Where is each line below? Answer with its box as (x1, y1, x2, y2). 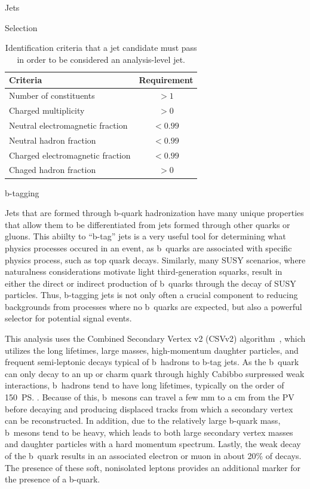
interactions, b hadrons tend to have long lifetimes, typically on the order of (5, 379, 284, 391)
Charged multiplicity (9, 104, 85, 117)
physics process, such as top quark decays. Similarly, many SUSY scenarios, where (5, 253, 306, 266)
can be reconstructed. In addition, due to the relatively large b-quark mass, (5, 414, 281, 427)
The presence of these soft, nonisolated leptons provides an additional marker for (5, 461, 300, 473)
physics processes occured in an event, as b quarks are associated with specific (5, 241, 292, 254)
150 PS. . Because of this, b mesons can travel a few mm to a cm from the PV (5, 391, 294, 403)
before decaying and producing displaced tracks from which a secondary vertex (5, 402, 293, 415)
